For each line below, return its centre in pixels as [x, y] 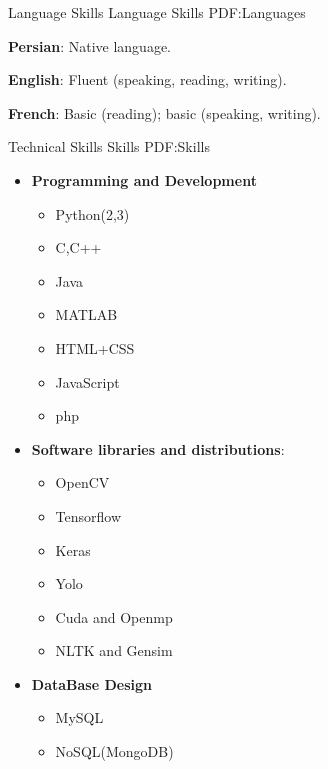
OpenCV [82, 482]
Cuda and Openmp [114, 616]
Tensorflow [88, 515]
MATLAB [86, 314]
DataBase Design [91, 683]
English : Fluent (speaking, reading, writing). [147, 79]
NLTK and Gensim [114, 650]
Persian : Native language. [90, 45]
